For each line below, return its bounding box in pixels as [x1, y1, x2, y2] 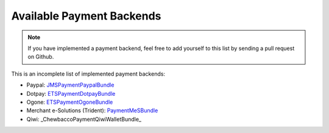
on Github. [27, 53, 54, 60]
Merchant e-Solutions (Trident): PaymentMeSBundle [26, 107, 158, 114]
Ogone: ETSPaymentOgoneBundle [26, 98, 113, 106]
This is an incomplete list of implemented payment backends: [11, 70, 166, 77]
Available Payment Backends [11, 9, 161, 23]
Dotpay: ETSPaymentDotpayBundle [26, 90, 116, 97]
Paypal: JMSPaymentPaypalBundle [26, 81, 115, 88]
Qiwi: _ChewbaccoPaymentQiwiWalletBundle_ [26, 115, 141, 123]
